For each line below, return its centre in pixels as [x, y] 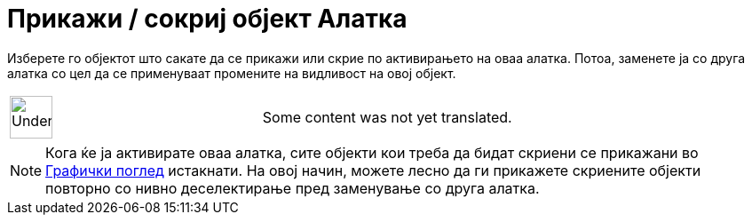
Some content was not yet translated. [387, 117]
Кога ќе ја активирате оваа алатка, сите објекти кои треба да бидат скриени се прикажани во [372, 152]
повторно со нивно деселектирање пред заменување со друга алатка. [293, 188]
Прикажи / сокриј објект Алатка [207, 19]
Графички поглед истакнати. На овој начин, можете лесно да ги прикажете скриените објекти [373, 170]
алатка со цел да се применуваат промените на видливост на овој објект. [232, 73]
